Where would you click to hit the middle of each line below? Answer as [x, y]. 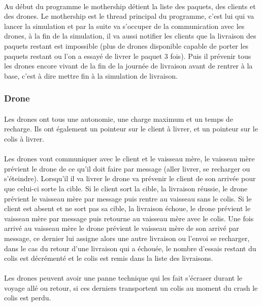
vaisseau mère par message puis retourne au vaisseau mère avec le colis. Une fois [129, 218]
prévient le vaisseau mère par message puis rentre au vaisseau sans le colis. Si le [128, 198]
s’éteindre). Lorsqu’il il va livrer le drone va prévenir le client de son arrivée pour [130, 178]
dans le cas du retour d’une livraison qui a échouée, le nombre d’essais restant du [130, 248]
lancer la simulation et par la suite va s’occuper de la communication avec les [124, 26]
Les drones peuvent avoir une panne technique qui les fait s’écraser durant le [123, 278]
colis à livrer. [24, 138]
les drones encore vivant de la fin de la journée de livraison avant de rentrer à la [128, 66]
